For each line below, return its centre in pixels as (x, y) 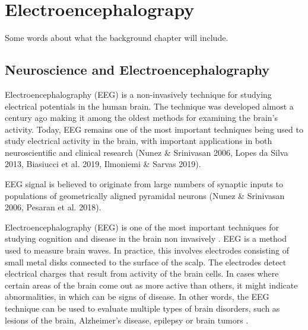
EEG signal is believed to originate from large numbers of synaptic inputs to (144, 184)
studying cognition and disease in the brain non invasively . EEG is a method (146, 238)
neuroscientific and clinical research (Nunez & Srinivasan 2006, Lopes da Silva (147, 152)
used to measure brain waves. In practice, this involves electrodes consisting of (147, 250)
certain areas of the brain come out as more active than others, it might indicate (151, 285)
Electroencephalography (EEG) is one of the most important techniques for (142, 227)
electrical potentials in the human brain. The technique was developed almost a (149, 106)
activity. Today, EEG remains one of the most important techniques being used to (154, 129)
